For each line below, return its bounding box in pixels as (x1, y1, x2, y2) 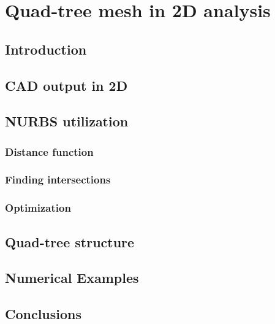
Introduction (5, 39, 87, 58)
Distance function (5, 144, 94, 159)
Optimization (5, 200, 71, 215)
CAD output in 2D (5, 75, 128, 94)
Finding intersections (5, 172, 111, 187)
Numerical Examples (5, 268, 139, 287)
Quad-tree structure (5, 232, 135, 251)
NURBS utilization (5, 112, 129, 131)
